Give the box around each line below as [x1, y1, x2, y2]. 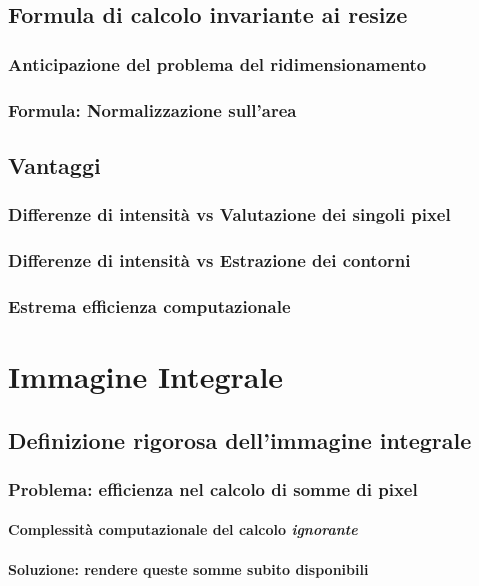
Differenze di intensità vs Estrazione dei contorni [8, 248, 411, 273]
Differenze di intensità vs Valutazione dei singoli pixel [8, 202, 451, 227]
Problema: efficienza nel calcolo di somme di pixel [8, 476, 418, 501]
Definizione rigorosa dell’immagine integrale [8, 424, 472, 455]
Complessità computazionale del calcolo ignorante [8, 519, 358, 540]
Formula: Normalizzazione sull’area [8, 97, 297, 122]
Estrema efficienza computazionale [8, 293, 291, 318]
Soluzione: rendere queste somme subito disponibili [8, 558, 369, 579]
